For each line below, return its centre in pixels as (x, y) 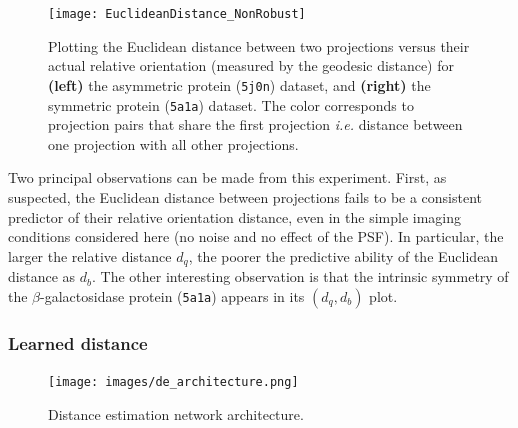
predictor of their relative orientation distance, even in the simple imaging (235, 216)
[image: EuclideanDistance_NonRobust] (177, 14)
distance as (42, 276)
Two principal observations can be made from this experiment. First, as (227, 177)
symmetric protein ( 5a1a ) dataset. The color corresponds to (231, 104)
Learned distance (78, 342)
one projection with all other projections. (173, 143)
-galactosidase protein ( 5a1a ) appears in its (172, 295)
